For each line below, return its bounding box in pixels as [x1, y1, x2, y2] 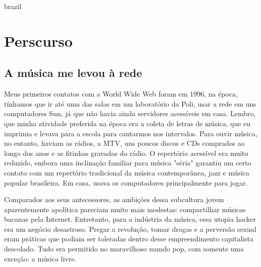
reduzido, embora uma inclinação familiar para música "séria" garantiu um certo [4, 157, 251, 168]
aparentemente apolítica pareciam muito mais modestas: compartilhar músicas [4, 204, 246, 214]
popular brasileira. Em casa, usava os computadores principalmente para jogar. [4, 177, 248, 188]
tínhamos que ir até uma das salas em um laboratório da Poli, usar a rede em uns [4, 98, 256, 109]
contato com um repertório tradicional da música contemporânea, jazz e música [4, 167, 249, 177]
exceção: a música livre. [4, 253, 77, 263]
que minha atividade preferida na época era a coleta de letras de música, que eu [4, 118, 251, 128]
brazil [4, 1, 22, 11]
